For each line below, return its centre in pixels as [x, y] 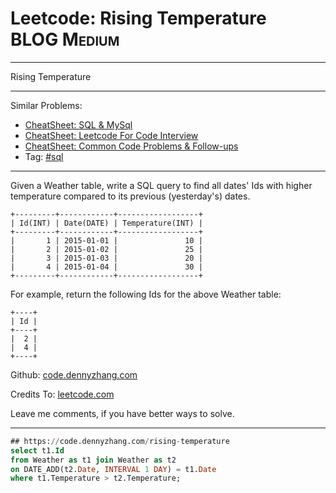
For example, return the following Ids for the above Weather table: [146, 294]
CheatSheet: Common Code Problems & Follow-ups [131, 146]
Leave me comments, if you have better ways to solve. [122, 413]
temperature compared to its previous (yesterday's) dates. [130, 196]
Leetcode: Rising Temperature [138, 18]
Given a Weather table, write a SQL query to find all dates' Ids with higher [161, 185]
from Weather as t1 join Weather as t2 [93, 460]
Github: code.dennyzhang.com [74, 374]
